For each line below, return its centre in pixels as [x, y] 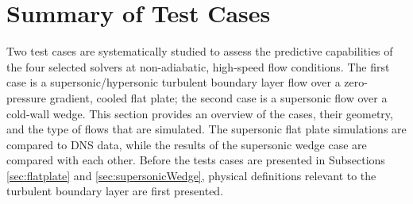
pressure [27, 97]
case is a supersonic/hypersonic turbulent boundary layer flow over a [174, 82]
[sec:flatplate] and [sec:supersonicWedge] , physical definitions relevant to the [191, 175]
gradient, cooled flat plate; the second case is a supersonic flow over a [218, 97]
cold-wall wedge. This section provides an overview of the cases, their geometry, [200, 113]
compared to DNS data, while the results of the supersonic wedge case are [187, 144]
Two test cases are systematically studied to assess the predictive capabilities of [200, 51]
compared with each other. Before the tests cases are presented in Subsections [196, 160]
